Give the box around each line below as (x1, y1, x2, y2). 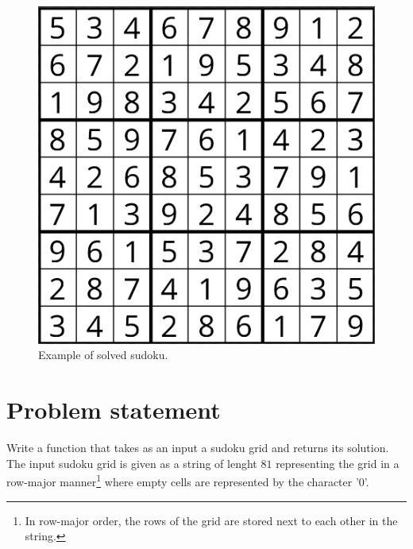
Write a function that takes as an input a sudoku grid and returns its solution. (6, 439, 389, 456)
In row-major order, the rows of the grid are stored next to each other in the (25, 512, 398, 528)
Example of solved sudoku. (38, 346, 168, 363)
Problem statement (6, 393, 221, 426)
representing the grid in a (276, 454, 399, 471)
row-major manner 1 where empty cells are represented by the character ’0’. (6, 471, 369, 490)
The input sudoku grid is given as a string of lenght (6, 454, 257, 471)
